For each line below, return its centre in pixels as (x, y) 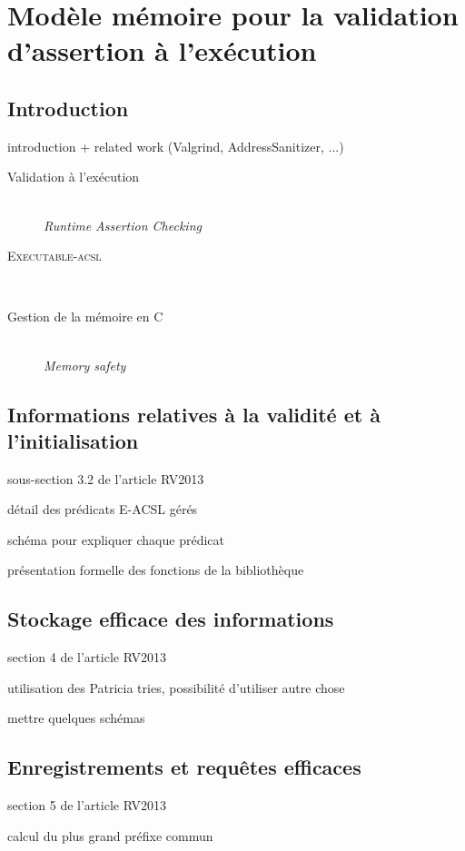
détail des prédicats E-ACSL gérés (103, 509)
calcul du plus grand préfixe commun (110, 835)
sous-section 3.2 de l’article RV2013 (106, 478)
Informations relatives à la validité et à (194, 414)
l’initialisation (73, 440)
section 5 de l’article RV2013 (87, 805)
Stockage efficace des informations (171, 619)
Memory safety (85, 365)
